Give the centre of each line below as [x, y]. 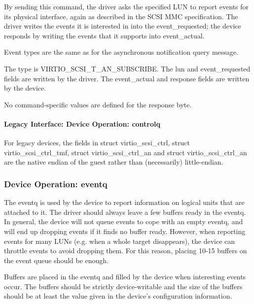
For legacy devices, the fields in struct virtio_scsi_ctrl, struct [97, 143]
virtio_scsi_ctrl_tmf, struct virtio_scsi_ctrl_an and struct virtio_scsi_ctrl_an [126, 152]
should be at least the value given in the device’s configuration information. [118, 296]
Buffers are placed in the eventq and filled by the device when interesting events [125, 277]
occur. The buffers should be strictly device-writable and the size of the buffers [123, 286]
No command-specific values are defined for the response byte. [98, 104]
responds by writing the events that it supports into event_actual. [104, 35]
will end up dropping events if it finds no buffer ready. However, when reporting [125, 231]
